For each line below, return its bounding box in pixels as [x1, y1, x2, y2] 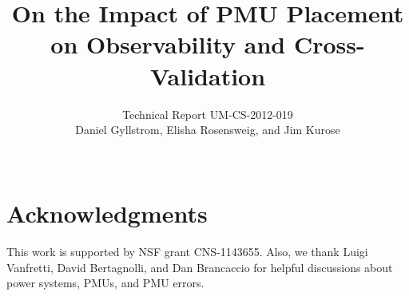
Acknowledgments [6, 197, 208, 230]
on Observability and [50, 28, 286, 61]
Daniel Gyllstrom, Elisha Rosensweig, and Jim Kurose [75, 121, 340, 138]
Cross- [293, 28, 365, 61]
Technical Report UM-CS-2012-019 [122, 105, 293, 122]
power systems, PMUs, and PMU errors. [6, 274, 204, 291]
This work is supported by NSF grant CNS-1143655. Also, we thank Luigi [6, 243, 368, 260]
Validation [149, 59, 266, 92]
